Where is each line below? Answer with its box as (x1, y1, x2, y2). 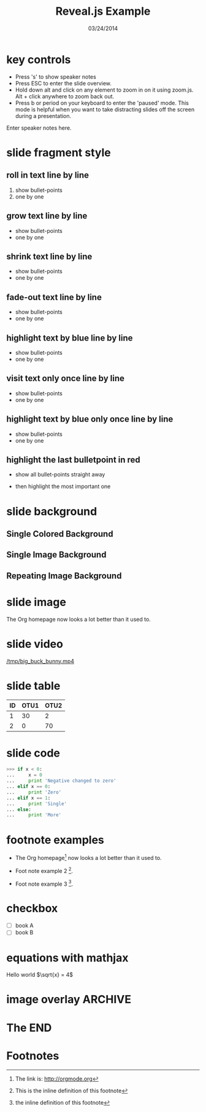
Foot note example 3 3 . (15, 879, 74, 888)
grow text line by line (6, 211, 88, 221)
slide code (6, 746, 60, 760)
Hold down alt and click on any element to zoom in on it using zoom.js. (15, 86, 194, 93)
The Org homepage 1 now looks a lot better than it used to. (15, 853, 162, 861)
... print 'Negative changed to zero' (6, 778, 116, 784)
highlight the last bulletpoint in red (6, 454, 141, 465)
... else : (6, 806, 32, 813)
